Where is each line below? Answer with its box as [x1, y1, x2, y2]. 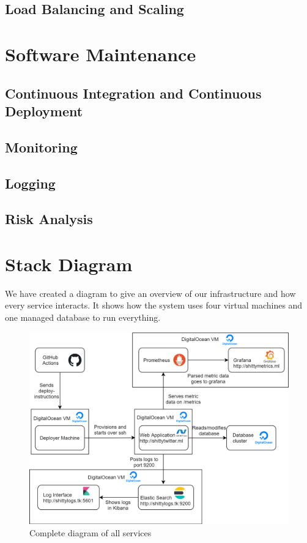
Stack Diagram [5, 251, 133, 276]
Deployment [5, 101, 83, 120]
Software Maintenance [5, 41, 196, 66]
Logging [5, 173, 56, 192]
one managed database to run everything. [5, 310, 161, 323]
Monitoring [5, 137, 78, 156]
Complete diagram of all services [29, 526, 152, 539]
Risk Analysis [5, 209, 93, 228]
